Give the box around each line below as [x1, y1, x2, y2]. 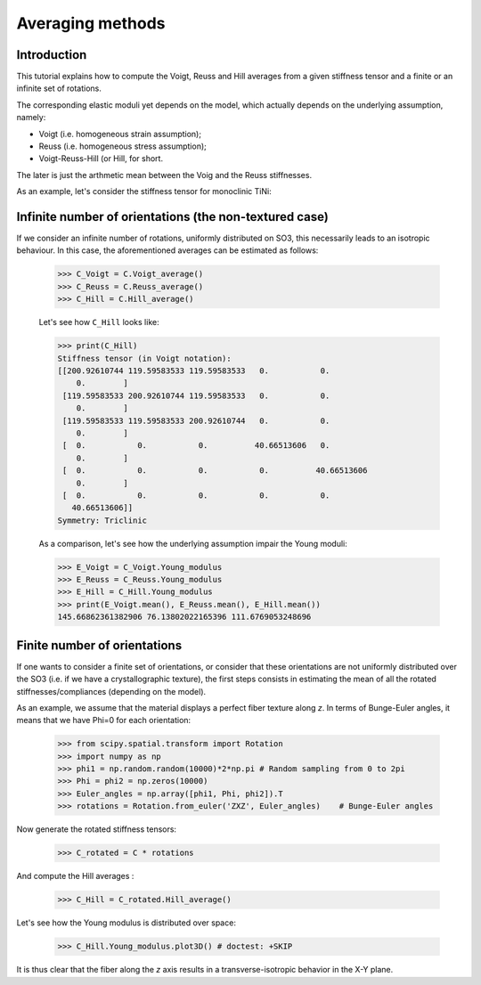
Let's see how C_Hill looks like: [38, 317, 159, 328]
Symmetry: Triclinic [57, 515, 147, 525]
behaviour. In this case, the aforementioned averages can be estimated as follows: [16, 245, 319, 256]
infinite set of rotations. [16, 83, 102, 94]
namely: [16, 112, 46, 123]
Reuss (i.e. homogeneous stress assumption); [38, 141, 207, 151]
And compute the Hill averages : [16, 871, 135, 882]
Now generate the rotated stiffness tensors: [16, 824, 177, 834]
